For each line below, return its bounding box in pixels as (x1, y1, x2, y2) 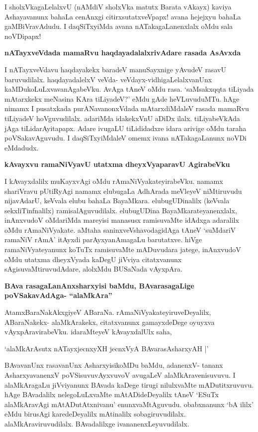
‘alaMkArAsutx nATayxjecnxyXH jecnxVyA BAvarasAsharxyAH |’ (4, 343, 209, 353)
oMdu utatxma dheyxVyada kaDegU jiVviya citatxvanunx (4, 254, 182, 264)
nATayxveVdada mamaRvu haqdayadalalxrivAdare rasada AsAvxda (4, 47, 241, 58)
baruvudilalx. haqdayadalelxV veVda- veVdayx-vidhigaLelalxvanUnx (4, 74, 212, 84)
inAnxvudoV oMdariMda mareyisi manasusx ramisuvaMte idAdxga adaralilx (4, 215, 239, 225)
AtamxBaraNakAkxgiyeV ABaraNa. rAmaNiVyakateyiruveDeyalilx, (4, 307, 211, 317)
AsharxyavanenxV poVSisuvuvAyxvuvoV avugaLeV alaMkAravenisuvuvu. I (4, 370, 236, 380)
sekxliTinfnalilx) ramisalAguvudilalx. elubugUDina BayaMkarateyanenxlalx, (4, 205, 237, 215)
